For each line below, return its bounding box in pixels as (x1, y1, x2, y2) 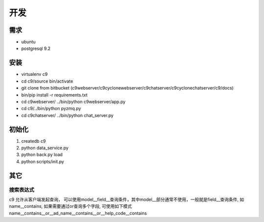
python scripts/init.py (21, 158, 65, 164)
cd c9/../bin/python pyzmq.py (21, 106, 81, 111)
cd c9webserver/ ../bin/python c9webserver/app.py (21, 98, 126, 105)
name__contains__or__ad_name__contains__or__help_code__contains (9, 210, 147, 216)
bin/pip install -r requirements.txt (21, 92, 88, 98)
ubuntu (21, 39, 36, 45)
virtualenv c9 (21, 71, 48, 77)
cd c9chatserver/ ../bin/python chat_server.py (21, 112, 114, 118)
